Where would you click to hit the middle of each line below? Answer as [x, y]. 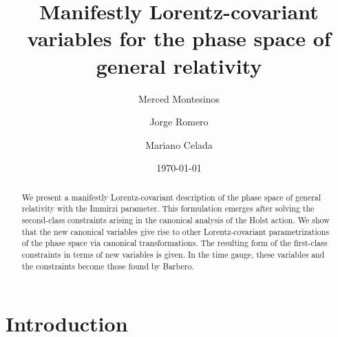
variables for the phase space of [179, 38]
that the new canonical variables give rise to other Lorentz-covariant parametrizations [175, 231]
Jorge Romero [179, 122]
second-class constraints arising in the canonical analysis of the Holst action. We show [176, 219]
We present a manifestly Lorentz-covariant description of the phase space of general [171, 197]
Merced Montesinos [179, 98]
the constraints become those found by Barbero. [108, 266]
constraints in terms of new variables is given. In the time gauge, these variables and [173, 254]
